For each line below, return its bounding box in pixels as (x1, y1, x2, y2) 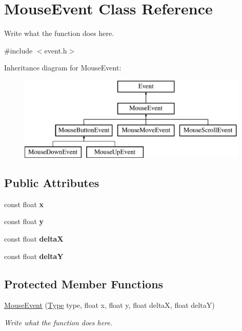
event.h (44, 45, 67, 56)
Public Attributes (4, 175, 99, 191)
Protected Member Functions (4, 275, 164, 291)
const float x (4, 198, 44, 209)
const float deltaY (4, 250, 64, 261)
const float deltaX (4, 233, 64, 244)
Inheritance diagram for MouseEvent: (4, 62, 122, 73)
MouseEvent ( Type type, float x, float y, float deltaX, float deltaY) (4, 300, 215, 310)
